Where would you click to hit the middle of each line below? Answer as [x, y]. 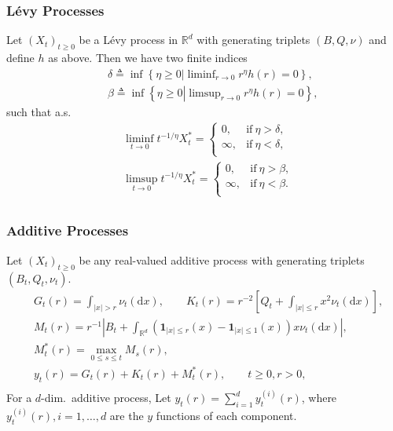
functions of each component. [226, 416]
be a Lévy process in [129, 40]
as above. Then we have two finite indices [148, 58]
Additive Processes [68, 230]
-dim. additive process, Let [106, 398]
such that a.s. [39, 111]
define [20, 58]
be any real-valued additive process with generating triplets [222, 259]
